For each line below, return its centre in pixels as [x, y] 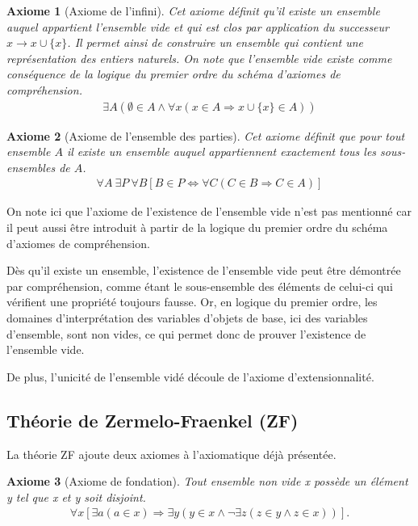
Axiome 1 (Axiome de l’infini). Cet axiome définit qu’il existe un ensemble [193, 11]
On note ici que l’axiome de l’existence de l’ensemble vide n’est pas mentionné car [209, 211]
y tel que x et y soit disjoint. [76, 497]
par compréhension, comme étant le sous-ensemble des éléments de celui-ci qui [200, 286]
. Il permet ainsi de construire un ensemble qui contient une [215, 42]
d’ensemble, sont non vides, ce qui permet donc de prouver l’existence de [186, 333]
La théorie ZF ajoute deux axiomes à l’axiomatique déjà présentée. [171, 454]
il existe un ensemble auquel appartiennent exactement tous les [222, 151]
